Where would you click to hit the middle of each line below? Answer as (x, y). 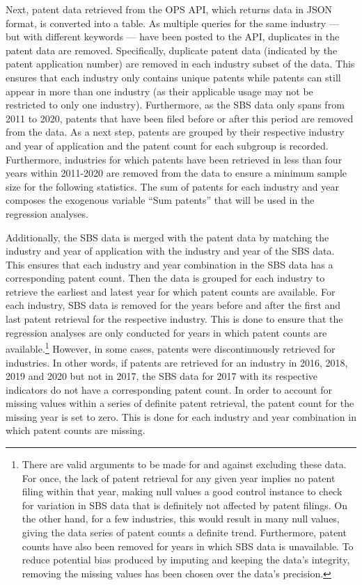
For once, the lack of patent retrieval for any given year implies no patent (179, 478)
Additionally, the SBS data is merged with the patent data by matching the (167, 237)
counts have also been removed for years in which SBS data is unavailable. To (188, 546)
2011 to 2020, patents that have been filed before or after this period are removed (180, 118)
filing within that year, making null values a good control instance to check (182, 491)
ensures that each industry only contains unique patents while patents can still (173, 77)
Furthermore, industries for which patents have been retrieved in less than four (174, 159)
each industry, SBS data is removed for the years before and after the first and (173, 305)
